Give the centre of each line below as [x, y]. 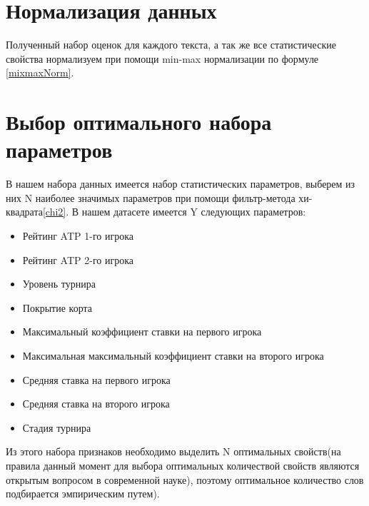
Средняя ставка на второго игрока [96, 404]
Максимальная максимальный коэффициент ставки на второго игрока [173, 355]
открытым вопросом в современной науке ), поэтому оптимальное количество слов [185, 479]
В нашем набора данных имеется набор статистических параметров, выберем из [181, 184]
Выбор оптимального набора [139, 122]
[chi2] [54, 212]
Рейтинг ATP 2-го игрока [78, 259]
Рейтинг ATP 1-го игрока [78, 236]
